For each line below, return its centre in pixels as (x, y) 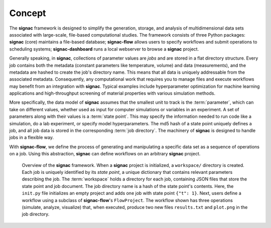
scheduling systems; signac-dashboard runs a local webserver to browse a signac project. (104, 49)
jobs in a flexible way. (31, 137)
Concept (28, 13)
